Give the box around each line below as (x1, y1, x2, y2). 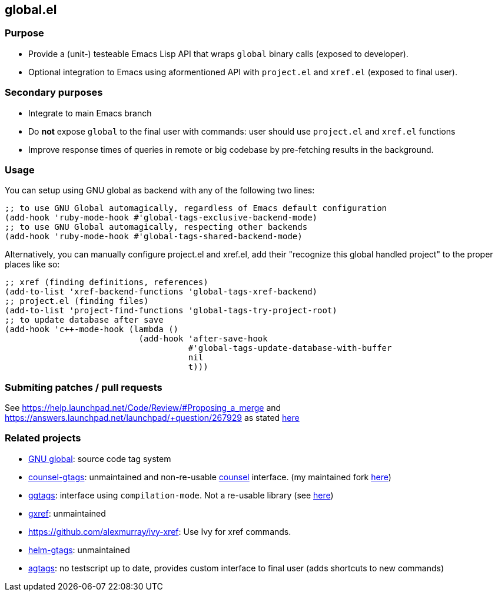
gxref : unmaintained (28, 508, 106, 518)
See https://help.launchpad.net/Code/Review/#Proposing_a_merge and (5, 403, 281, 413)
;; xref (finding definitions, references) (5, 277, 208, 287)
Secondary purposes (5, 86, 103, 99)
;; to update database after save (5, 315, 164, 325)
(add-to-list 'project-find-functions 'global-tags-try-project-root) (5, 306, 337, 316)
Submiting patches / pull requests (5, 381, 162, 393)
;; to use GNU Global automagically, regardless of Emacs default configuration (5, 203, 387, 213)
